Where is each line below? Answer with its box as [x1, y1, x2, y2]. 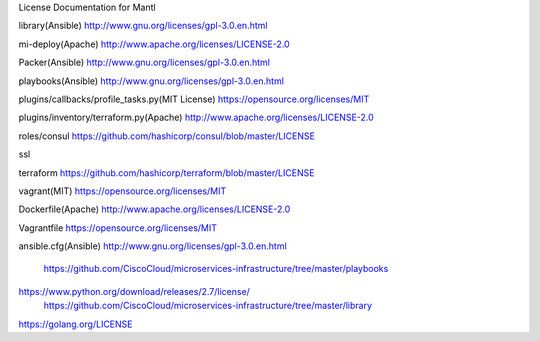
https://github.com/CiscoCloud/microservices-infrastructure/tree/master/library [43, 300, 373, 312]
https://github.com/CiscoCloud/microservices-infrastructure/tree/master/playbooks [43, 263, 389, 275]
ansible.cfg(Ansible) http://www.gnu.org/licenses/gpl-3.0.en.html [18, 240, 287, 252]
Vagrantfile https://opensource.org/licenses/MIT [18, 221, 218, 234]
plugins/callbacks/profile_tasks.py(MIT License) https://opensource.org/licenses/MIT [18, 93, 370, 105]
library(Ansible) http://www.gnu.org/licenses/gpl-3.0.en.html [18, 20, 268, 32]
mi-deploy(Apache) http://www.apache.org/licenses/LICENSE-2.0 [18, 38, 290, 50]
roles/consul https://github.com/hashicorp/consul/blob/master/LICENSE [18, 130, 315, 142]
